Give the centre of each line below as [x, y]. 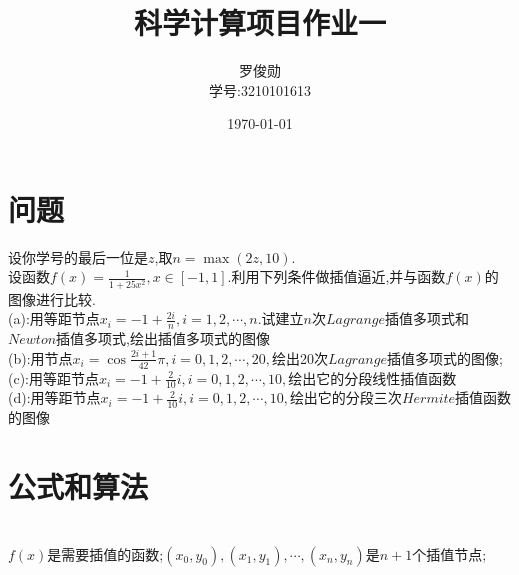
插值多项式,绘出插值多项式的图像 [163, 338]
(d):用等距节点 [54, 397]
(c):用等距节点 [53, 377]
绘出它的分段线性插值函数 [372, 377]
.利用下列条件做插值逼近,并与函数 [336, 276]
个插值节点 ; [449, 553]
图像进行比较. [52, 298]
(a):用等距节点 [54, 318]
